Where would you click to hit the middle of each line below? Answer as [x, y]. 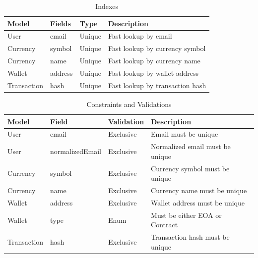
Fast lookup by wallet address [153, 73]
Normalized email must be [191, 146]
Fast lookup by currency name [154, 61]
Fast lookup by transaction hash [157, 85]
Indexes [107, 6]
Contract [164, 225]
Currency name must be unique [199, 190]
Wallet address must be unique [198, 202]
